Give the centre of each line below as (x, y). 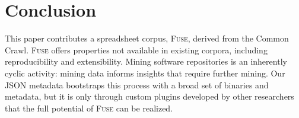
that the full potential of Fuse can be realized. (89, 108)
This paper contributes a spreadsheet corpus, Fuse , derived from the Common (147, 38)
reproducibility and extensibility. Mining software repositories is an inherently (146, 61)
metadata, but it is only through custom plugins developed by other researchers (149, 96)
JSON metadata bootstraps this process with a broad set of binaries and (137, 84)
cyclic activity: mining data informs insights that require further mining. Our (145, 73)
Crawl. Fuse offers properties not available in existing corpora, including (136, 50)
